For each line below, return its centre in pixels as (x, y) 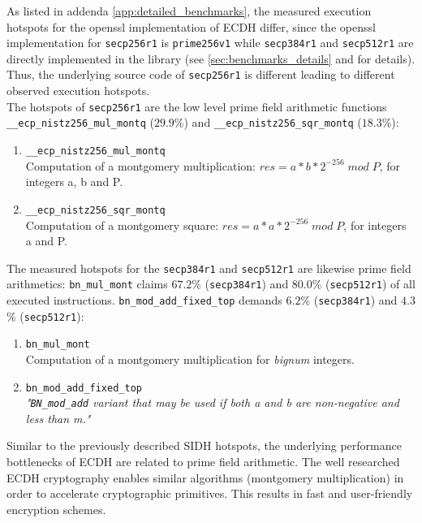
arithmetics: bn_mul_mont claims (87, 284)
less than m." (58, 418)
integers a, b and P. (74, 182)
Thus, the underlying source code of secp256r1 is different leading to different (201, 74)
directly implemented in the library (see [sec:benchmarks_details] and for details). (211, 58)
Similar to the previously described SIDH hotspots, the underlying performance (204, 445)
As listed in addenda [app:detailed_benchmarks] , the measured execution (189, 11)
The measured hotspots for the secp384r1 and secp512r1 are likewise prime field (209, 268)
